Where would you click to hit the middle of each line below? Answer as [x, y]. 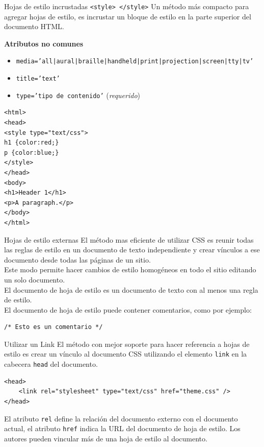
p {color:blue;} [32, 152]
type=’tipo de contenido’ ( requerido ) [78, 95]
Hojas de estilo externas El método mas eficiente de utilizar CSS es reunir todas [129, 239]
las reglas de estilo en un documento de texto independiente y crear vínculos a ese [132, 250]
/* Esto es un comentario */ [54, 327]
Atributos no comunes [44, 43]
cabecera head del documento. [51, 364]
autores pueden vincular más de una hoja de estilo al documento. [106, 438]
